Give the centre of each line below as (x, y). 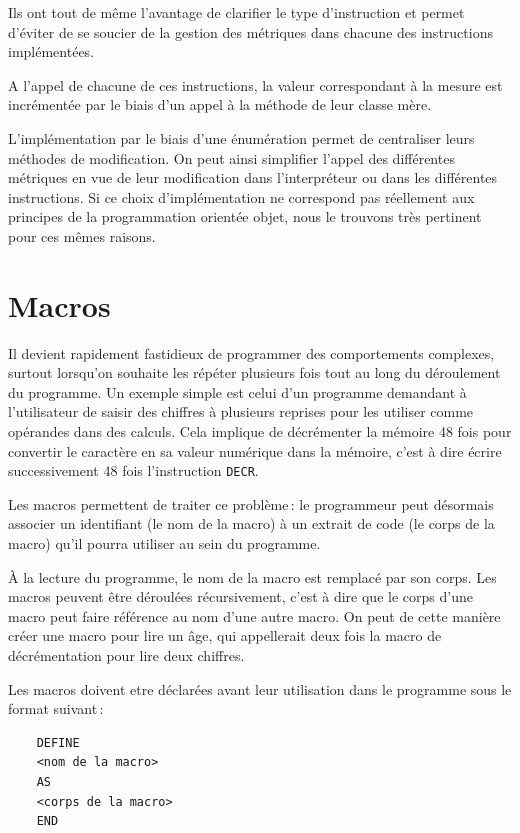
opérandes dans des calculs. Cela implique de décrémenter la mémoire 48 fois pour (260, 431)
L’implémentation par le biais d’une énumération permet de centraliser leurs (241, 137)
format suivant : (56, 708)
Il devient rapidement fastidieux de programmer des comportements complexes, (251, 352)
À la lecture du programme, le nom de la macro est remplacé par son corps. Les (252, 576)
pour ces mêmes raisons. (82, 235)
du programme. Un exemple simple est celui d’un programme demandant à (237, 391)
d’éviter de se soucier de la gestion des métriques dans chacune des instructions (250, 31)
